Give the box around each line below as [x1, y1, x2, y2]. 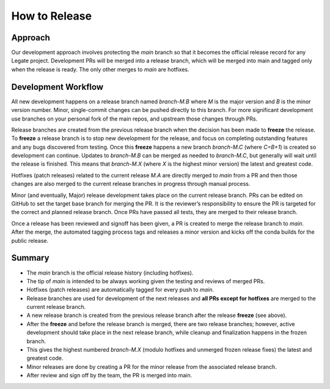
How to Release [11, 9, 92, 23]
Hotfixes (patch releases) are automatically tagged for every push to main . [26, 286, 214, 294]
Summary [11, 253, 50, 263]
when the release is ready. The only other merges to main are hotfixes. [11, 65, 189, 73]
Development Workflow [11, 81, 104, 92]
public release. [11, 237, 49, 244]
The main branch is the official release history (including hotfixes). [26, 269, 194, 276]
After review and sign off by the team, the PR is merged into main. [26, 372, 193, 379]
